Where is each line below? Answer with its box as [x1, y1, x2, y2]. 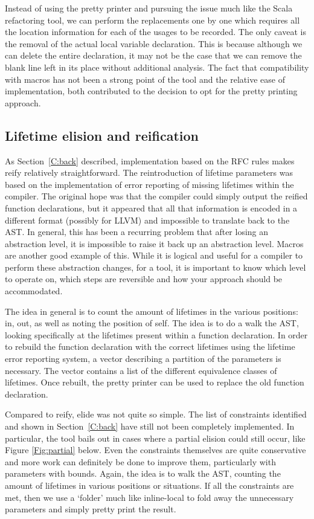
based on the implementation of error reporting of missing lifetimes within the [5, 178, 294, 190]
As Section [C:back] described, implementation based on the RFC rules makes [5, 154, 295, 167]
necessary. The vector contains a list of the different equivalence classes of [5, 364, 277, 376]
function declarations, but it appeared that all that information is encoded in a [5, 201, 298, 214]
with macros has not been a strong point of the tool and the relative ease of [5, 73, 285, 85]
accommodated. [5, 285, 63, 297]
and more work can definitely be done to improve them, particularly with [5, 455, 276, 468]
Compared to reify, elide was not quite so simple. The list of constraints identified [5, 408, 307, 421]
